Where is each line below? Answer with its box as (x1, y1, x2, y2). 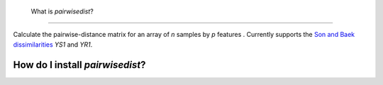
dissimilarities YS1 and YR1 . (13, 40, 93, 49)
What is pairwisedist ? (30, 7, 94, 16)
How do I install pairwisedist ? (13, 59, 146, 71)
